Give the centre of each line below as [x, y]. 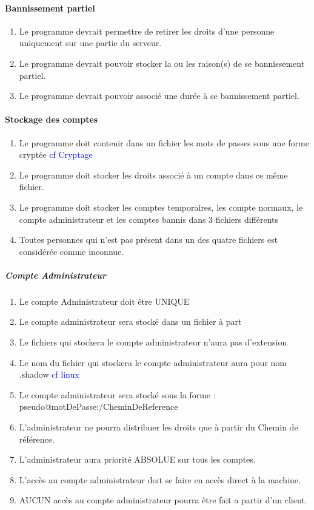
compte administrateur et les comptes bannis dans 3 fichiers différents [149, 219]
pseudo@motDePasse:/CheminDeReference [99, 406]
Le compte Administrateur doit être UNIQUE [104, 301]
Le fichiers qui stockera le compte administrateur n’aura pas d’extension [153, 342]
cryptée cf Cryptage [56, 155]
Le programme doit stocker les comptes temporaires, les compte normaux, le [161, 207]
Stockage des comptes [52, 119]
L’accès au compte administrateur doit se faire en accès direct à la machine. [160, 479]
